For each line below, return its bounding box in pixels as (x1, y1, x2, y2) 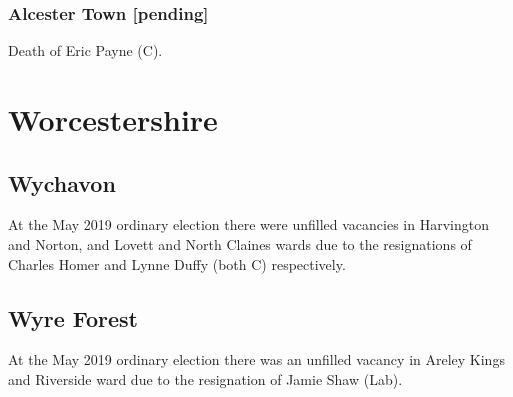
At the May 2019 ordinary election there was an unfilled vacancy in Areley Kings (8, 349, 505, 370)
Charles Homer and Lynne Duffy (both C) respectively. (8, 253, 346, 274)
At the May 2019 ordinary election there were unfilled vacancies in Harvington (8, 214, 489, 235)
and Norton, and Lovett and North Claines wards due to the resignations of (8, 233, 472, 254)
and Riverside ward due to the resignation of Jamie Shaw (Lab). (8, 368, 403, 389)
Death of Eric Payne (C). (8, 40, 163, 61)
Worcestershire (8, 99, 218, 139)
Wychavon (8, 167, 116, 198)
